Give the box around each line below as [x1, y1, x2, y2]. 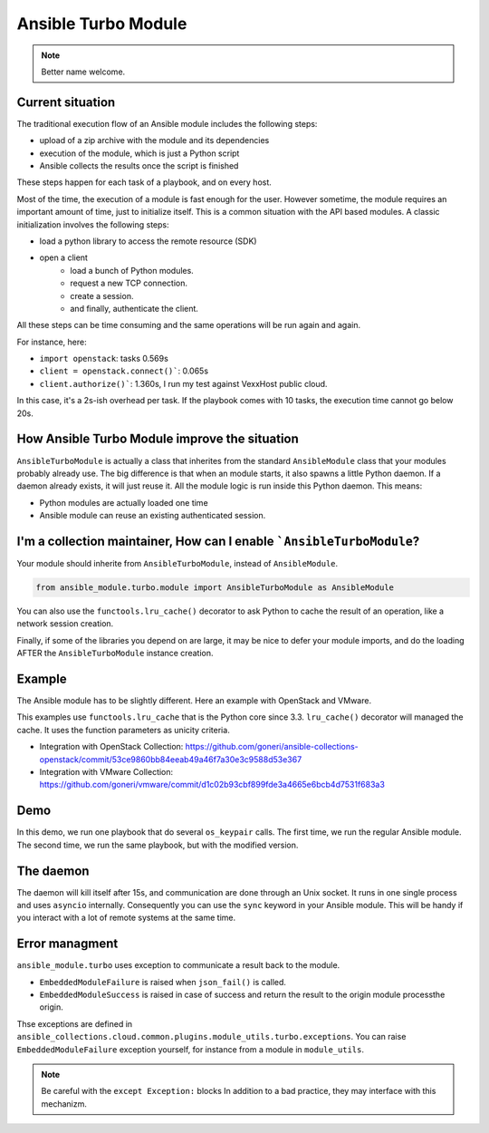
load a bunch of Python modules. [70, 265, 194, 276]
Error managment [16, 936, 119, 952]
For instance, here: [16, 336, 87, 347]
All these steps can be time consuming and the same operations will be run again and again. [16, 320, 361, 331]
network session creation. [16, 618, 114, 629]
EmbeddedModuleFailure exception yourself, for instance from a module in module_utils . [16, 1043, 364, 1055]
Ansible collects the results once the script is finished [39, 160, 239, 171]
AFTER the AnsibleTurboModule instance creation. [16, 648, 214, 659]
